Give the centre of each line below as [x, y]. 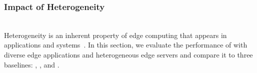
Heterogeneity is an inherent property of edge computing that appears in [115, 35]
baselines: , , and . [32, 64]
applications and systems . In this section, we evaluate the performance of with [126, 45]
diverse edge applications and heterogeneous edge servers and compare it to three [128, 54]
